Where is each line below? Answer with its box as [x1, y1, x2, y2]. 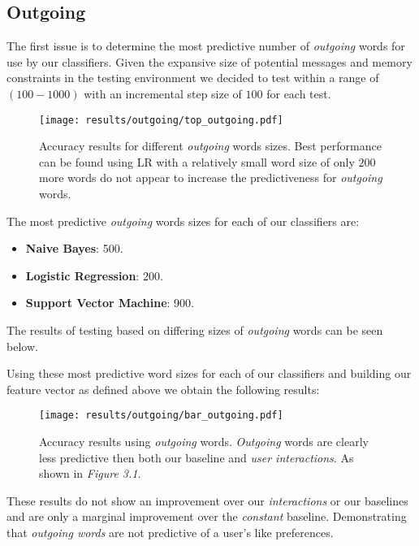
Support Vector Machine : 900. [25, 294, 195, 311]
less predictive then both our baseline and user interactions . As [39, 448, 354, 466]
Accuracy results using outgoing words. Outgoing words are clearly [39, 433, 369, 450]
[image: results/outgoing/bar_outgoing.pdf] [39, 409, 283, 422]
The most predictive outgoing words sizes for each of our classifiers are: [6, 212, 360, 229]
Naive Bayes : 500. [25, 240, 123, 257]
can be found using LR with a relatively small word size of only [39, 153, 355, 170]
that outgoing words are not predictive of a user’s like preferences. [6, 523, 334, 540]
